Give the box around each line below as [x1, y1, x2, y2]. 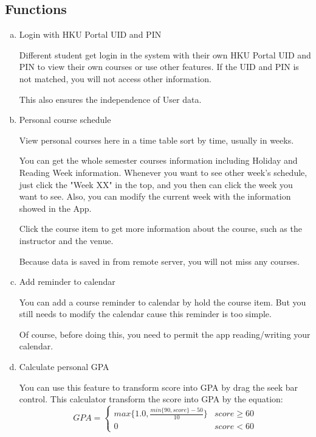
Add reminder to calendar [19, 275, 115, 288]
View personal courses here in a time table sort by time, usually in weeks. [19, 133, 294, 146]
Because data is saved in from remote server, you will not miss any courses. [19, 254, 300, 267]
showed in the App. [19, 201, 92, 214]
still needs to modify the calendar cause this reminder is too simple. [19, 307, 272, 320]
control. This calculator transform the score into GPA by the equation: [19, 393, 283, 405]
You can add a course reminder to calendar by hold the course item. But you [19, 295, 306, 308]
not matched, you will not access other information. [19, 72, 211, 85]
